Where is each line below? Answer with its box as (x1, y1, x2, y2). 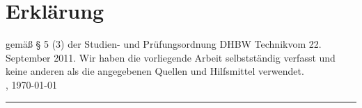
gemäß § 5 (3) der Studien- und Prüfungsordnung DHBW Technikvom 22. (6, 37, 322, 51)
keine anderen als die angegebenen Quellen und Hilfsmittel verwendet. (6, 64, 304, 78)
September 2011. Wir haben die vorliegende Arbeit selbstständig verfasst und (6, 50, 336, 64)
